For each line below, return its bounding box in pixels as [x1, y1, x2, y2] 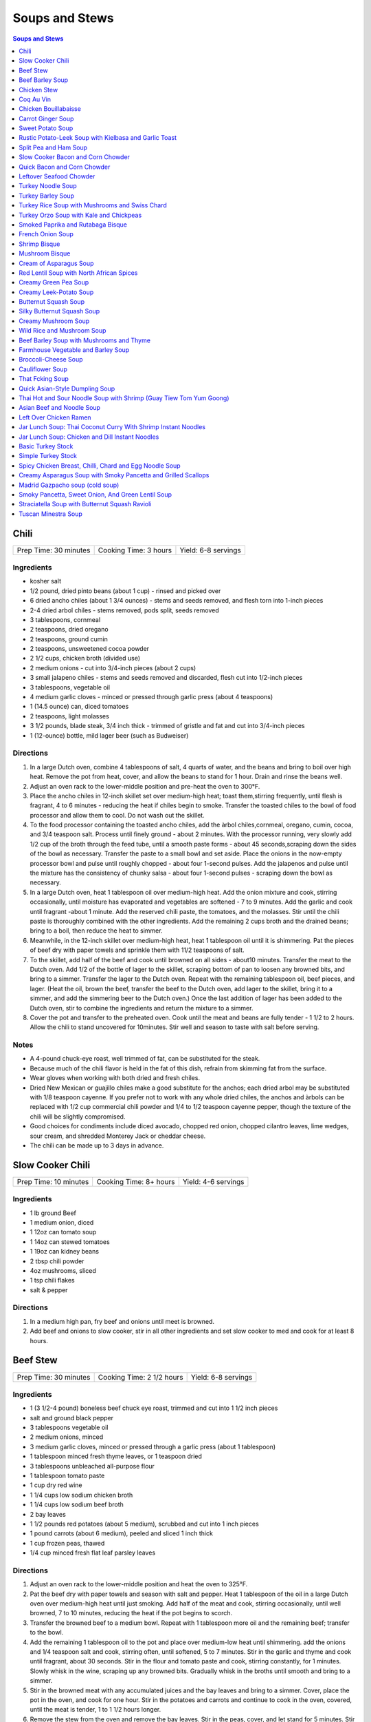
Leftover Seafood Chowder [19, 172, 95, 180]
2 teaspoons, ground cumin [30, 634, 108, 643]
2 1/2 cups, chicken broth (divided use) [30, 654, 141, 663]
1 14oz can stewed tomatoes [30, 1237, 110, 1246]
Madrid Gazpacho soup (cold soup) [19, 481, 120, 489]
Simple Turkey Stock [19, 452, 78, 460]
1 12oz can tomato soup [30, 1228, 97, 1236]
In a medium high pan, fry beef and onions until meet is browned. [30, 1317, 215, 1325]
